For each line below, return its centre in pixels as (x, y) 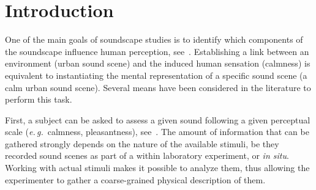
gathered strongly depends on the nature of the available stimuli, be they (142, 143)
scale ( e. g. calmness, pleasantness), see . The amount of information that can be (157, 132)
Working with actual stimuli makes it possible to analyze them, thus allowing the (157, 168)
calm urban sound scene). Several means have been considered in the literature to (158, 87)
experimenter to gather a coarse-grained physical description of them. (135, 179)
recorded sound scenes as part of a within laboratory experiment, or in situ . (147, 155)
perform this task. (39, 99)
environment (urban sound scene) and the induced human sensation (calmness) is (158, 63)
